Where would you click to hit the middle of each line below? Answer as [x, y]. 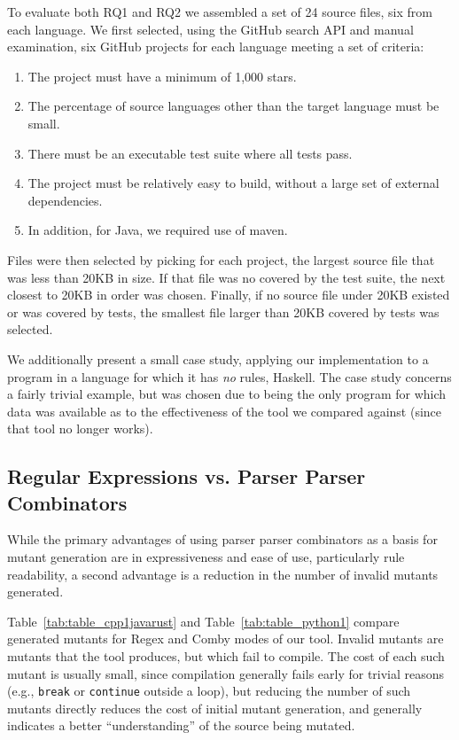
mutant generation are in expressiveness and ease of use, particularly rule [206, 557]
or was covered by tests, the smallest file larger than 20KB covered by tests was [223, 312]
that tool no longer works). [80, 428]
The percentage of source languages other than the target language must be [233, 106]
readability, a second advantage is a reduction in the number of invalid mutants [223, 574]
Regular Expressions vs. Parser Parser [187, 476]
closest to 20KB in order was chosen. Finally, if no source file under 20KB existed [229, 295]
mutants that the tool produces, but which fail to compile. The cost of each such [226, 656]
